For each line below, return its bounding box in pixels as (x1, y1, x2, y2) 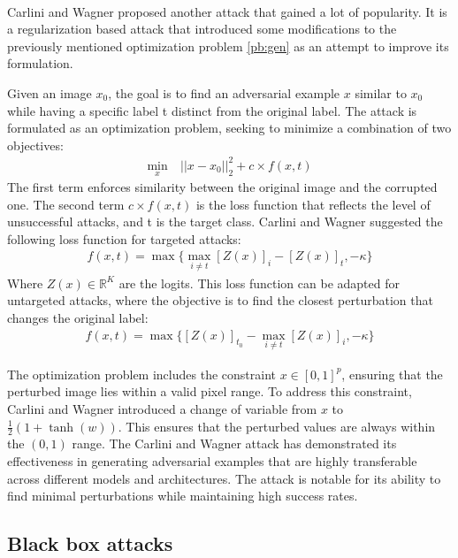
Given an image (7, 83, 92, 102)
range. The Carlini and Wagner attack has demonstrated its (72, 434, 397, 453)
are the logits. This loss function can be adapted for (118, 273, 400, 292)
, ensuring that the (341, 364, 443, 383)
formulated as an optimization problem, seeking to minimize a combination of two (7, 118, 452, 137)
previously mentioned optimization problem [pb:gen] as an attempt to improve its (7, 36, 449, 55)
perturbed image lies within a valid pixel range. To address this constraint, (7, 382, 412, 401)
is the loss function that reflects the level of (195, 195, 431, 213)
